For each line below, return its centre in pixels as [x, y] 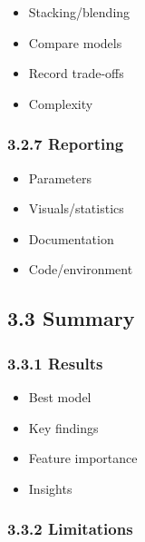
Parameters [60, 177]
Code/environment [81, 269]
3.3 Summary [71, 318]
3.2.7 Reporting [66, 144]
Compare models [75, 42]
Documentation [71, 238]
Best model [60, 396]
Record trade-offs [76, 73]
